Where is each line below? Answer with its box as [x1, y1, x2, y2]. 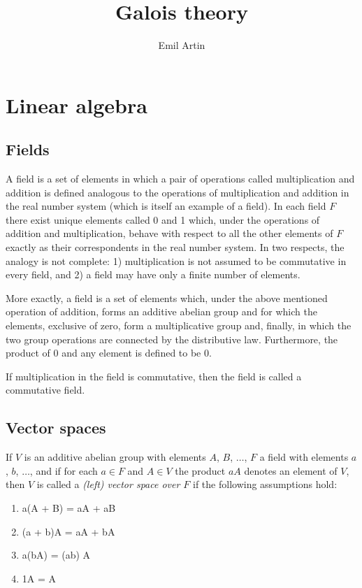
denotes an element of [244, 463, 338, 478]
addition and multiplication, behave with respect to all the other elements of [6, 226, 333, 241]
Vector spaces [6, 417, 106, 438]
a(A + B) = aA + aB [22, 501, 116, 515]
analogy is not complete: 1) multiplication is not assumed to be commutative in [6, 253, 347, 268]
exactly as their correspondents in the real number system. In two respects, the [6, 240, 345, 254]
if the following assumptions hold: [193, 477, 338, 492]
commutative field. [6, 382, 85, 397]
